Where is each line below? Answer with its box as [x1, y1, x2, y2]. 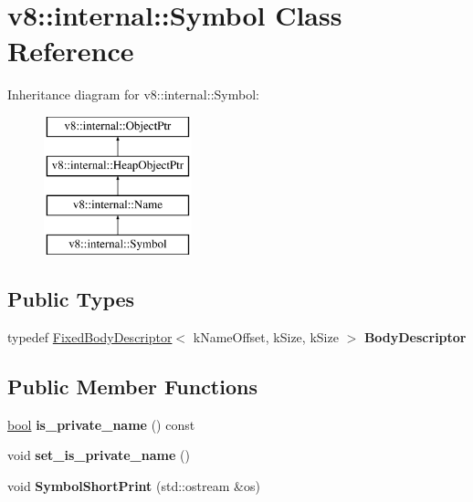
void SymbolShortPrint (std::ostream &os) [7, 476, 260, 495]
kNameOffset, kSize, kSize [193, 327, 339, 346]
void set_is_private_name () [7, 445, 190, 465]
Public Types [7, 285, 135, 313]
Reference [7, 32, 134, 69]
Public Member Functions [7, 371, 258, 400]
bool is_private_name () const [7, 414, 195, 434]
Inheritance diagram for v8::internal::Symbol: [7, 85, 259, 104]
